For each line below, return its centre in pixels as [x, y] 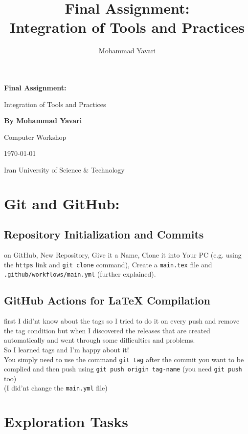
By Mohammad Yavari [43, 120]
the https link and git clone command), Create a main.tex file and [108, 264]
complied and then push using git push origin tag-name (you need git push [123, 369]
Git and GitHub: [62, 203]
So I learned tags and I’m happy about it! [67, 349]
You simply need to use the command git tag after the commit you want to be [124, 359]
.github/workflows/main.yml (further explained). [80, 274]
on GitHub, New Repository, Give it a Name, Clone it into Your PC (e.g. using [123, 255]
